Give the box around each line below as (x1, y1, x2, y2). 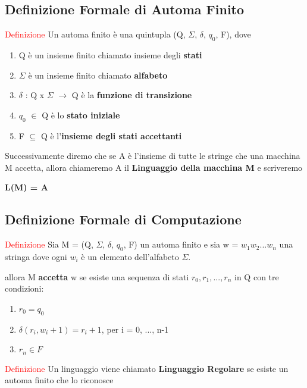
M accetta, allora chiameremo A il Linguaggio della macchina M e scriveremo (5, 161, 303, 173)
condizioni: (5, 282, 44, 295)
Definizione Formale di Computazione (5, 210, 242, 229)
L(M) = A (5, 181, 48, 193)
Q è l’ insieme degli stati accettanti (40, 129, 182, 142)
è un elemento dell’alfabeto (81, 250, 179, 262)
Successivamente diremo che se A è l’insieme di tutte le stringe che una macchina (5, 149, 300, 162)
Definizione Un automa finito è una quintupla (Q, (5, 28, 186, 40)
